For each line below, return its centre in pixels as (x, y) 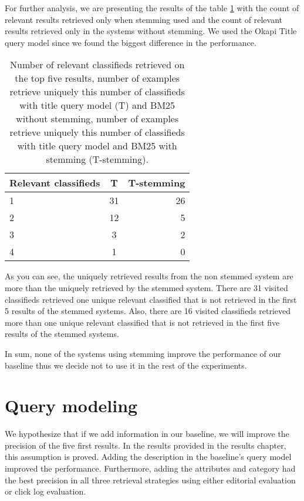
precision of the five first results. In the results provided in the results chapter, (146, 445)
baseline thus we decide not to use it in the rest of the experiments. (126, 365)
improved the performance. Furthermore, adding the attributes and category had (150, 468)
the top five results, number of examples (97, 78)
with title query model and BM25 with (97, 146)
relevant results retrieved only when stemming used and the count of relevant (143, 19)
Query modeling (71, 405)
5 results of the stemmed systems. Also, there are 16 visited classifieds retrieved (148, 311)
